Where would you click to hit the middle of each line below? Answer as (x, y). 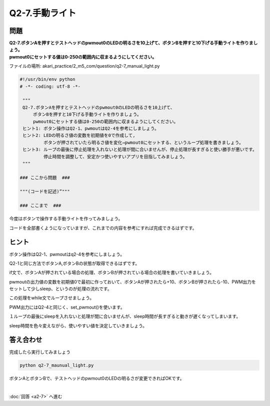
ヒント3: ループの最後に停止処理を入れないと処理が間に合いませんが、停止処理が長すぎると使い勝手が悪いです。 (140, 150)
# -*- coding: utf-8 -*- (50, 86)
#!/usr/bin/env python (47, 79)
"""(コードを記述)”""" (45, 191)
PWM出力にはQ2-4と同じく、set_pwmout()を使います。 (67, 307)
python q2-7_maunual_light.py (57, 365)
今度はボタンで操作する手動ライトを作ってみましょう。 (66, 219)
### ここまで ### (40, 206)
